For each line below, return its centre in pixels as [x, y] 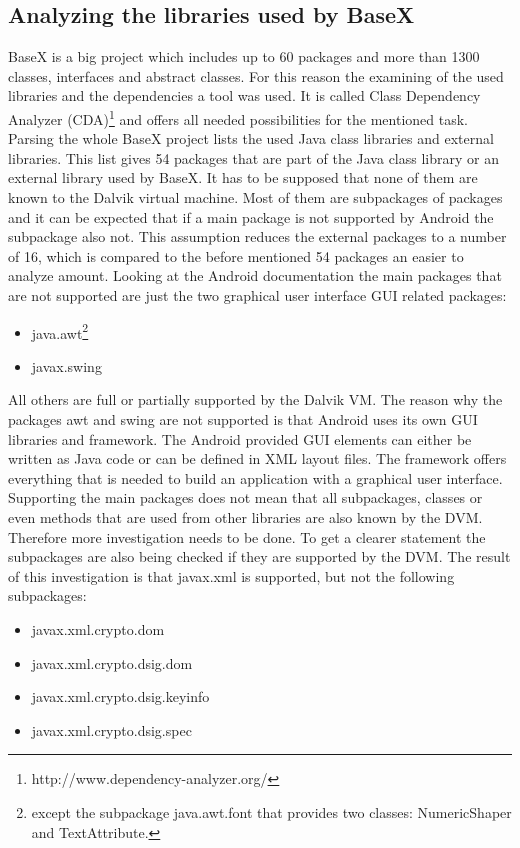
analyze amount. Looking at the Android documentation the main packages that [255, 275]
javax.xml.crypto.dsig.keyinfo [120, 696]
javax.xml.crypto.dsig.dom [112, 662]
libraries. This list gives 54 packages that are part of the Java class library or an [253, 157]
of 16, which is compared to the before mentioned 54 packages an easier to [236, 255]
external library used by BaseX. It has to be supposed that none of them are [243, 177]
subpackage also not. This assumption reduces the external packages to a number [257, 236]
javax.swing [66, 365]
